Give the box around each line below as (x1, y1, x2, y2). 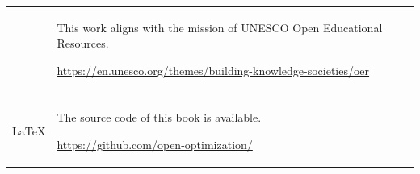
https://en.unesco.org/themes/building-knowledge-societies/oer (57, 61, 370, 78)
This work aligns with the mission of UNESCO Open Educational (57, 19, 383, 35)
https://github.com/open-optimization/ (57, 135, 253, 152)
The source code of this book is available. (57, 109, 262, 126)
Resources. (57, 35, 109, 52)
